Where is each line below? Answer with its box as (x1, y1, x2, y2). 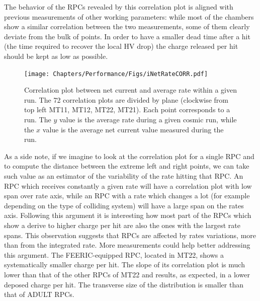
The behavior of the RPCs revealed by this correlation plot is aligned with (4, 2, 233, 12)
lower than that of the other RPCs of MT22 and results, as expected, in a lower (4, 269, 250, 279)
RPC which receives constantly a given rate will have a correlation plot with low (4, 180, 252, 191)
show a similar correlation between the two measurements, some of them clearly (4, 21, 250, 32)
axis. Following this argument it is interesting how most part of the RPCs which (4, 210, 251, 220)
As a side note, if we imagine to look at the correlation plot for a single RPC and (4, 150, 254, 161)
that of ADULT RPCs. (4, 289, 74, 299)
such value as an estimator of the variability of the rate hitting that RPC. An (4, 170, 243, 181)
